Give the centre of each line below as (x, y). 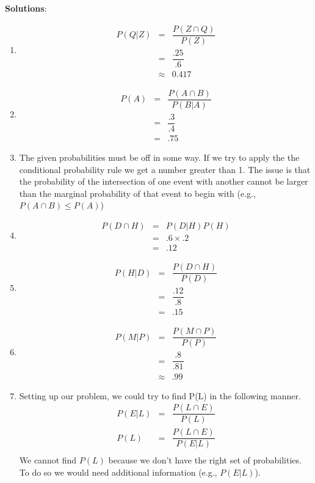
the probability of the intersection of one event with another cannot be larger (164, 181)
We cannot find (48, 460)
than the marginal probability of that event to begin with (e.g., (137, 193)
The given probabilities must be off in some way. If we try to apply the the (159, 157)
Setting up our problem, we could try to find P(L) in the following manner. (160, 395)
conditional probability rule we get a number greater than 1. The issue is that (165, 169)
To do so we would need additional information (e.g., (118, 472)
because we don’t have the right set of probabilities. (205, 460)
